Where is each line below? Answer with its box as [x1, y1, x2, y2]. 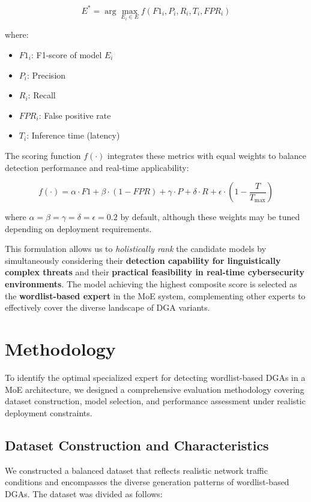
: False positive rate [38, 109, 111, 121]
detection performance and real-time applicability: [5, 161, 189, 173]
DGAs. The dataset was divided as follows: [5, 487, 163, 500]
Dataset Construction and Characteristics [5, 435, 269, 454]
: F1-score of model [31, 48, 102, 61]
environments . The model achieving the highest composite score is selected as [5, 278, 297, 290]
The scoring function [5, 149, 81, 161]
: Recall [28, 89, 56, 101]
